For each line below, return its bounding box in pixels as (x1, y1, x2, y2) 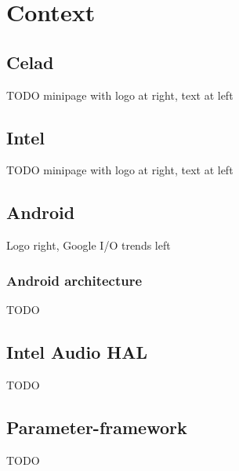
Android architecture (6, 270, 143, 290)
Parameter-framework (6, 414, 187, 439)
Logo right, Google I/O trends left (6, 237, 171, 254)
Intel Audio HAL (6, 339, 148, 363)
